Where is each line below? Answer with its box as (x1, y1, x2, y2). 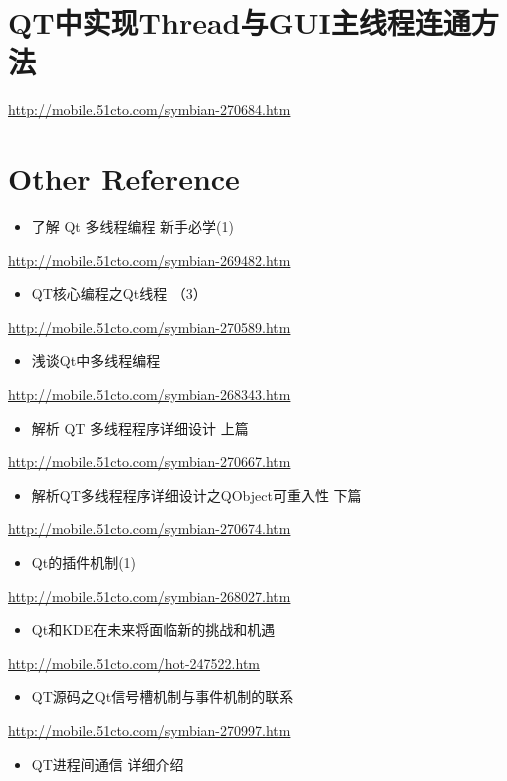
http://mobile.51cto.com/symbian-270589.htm (8, 316, 291, 337)
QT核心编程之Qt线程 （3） (31, 283, 207, 304)
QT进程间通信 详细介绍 (31, 753, 184, 774)
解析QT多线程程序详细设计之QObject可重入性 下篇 (31, 484, 362, 505)
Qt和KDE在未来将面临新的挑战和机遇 (31, 619, 276, 640)
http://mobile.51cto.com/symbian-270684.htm (8, 99, 291, 120)
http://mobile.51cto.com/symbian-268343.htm (8, 384, 291, 404)
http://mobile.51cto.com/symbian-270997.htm (8, 719, 291, 740)
